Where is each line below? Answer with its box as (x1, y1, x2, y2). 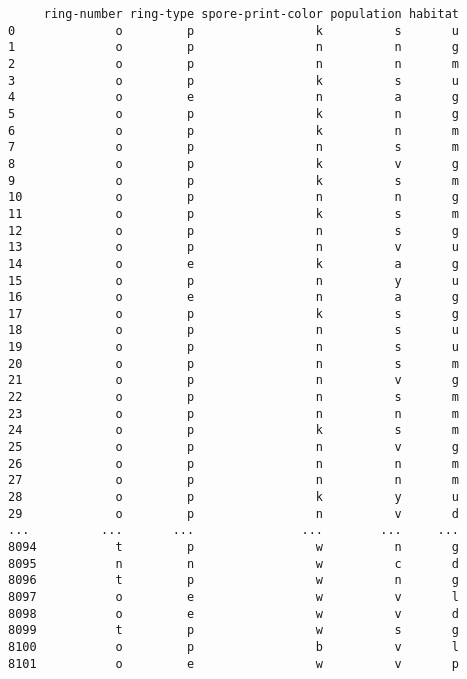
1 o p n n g (8, 40, 460, 55)
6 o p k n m (8, 123, 460, 138)
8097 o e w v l (8, 589, 460, 604)
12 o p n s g (8, 223, 460, 238)
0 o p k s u (8, 23, 460, 38)
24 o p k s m (8, 423, 460, 438)
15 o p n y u (8, 273, 460, 288)
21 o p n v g (8, 373, 460, 388)
